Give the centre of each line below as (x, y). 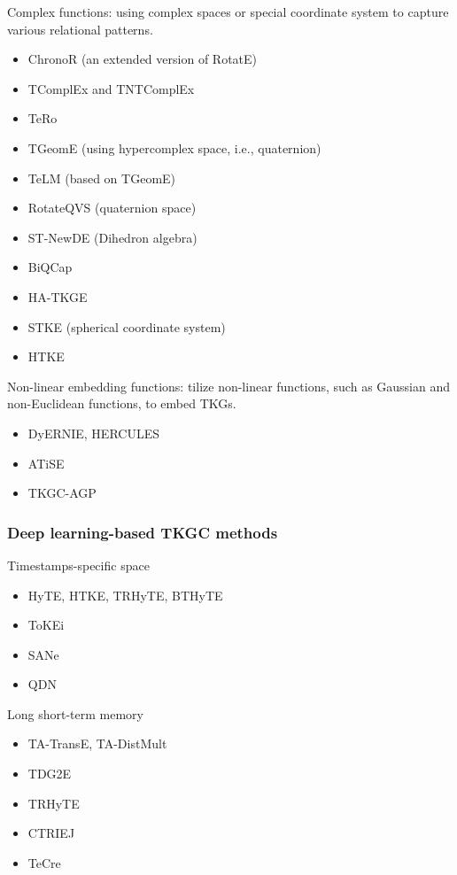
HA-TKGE (58, 296)
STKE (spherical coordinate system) (127, 326)
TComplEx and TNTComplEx (111, 88)
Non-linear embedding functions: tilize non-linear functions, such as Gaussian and (229, 386)
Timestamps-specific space (78, 565)
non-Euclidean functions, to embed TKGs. (122, 403)
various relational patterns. (80, 29)
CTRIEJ (51, 833)
